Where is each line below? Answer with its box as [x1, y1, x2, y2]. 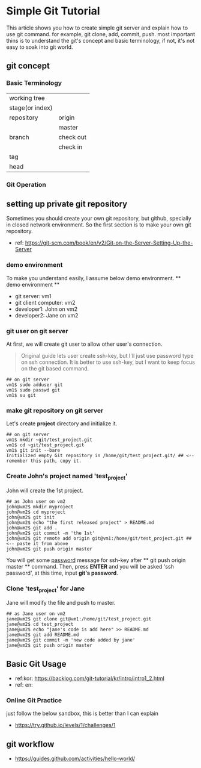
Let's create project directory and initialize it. [6, 420, 118, 427]
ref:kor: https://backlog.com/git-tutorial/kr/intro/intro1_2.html [14, 675, 165, 682]
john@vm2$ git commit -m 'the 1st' [6, 530, 95, 536]
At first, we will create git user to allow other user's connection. [6, 340, 163, 348]
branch [9, 133, 29, 141]
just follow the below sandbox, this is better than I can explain [6, 710, 159, 717]
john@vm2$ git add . [6, 525, 58, 531]
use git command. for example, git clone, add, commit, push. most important [6, 30, 195, 37]
